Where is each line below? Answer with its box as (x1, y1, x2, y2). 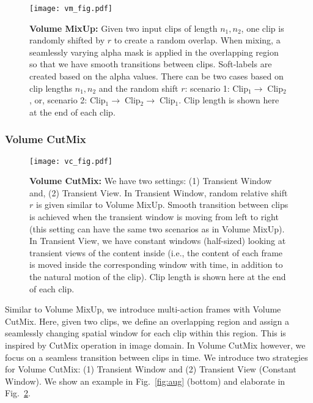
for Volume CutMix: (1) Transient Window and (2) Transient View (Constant (5, 363, 296, 375)
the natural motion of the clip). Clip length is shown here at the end (29, 270, 286, 283)
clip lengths (29, 81, 73, 94)
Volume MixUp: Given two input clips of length (29, 21, 218, 34)
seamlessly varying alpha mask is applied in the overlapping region (29, 45, 279, 58)
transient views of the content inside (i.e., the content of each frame (29, 246, 283, 259)
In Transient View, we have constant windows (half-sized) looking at (29, 234, 286, 247)
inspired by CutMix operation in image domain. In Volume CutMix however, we (5, 339, 306, 351)
